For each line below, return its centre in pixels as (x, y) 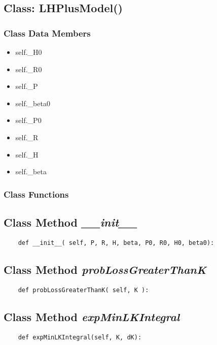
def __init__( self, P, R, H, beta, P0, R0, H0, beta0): (116, 243)
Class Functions (36, 194)
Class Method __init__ (70, 222)
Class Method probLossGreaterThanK (105, 269)
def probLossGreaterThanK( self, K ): (83, 290)
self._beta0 (33, 103)
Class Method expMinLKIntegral (92, 316)
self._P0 (28, 120)
